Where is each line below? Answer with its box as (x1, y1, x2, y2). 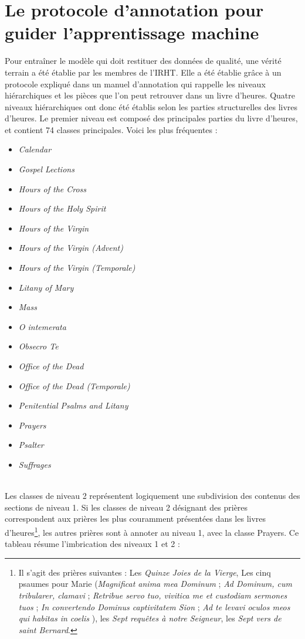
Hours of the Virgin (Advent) (18, 242, 123, 254)
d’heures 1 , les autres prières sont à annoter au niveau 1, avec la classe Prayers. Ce (5, 524, 299, 538)
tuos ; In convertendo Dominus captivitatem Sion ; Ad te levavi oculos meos (18, 600, 290, 613)
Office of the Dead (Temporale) (18, 379, 130, 392)
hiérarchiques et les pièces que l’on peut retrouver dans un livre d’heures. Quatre (5, 89, 295, 101)
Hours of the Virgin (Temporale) (18, 261, 135, 274)
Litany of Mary (18, 281, 74, 293)
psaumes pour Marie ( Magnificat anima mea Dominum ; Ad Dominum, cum (18, 577, 293, 590)
